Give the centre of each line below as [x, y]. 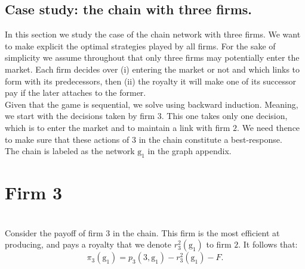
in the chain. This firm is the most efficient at [196, 232]
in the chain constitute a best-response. [210, 139]
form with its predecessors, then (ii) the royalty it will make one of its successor [151, 81]
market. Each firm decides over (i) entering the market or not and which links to [152, 69]
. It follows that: [268, 244]
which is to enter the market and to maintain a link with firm [118, 127]
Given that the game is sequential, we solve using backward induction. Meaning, [152, 104]
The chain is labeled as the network [70, 151]
